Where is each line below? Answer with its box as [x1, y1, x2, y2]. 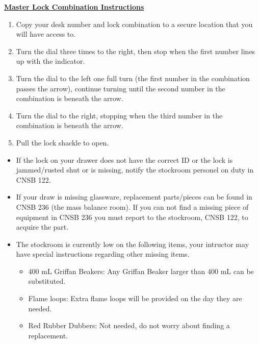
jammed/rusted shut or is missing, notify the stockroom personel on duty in [16, 164, 254, 175]
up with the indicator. [16, 56, 85, 66]
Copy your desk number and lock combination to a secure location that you [16, 18, 253, 29]
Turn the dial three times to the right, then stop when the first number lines [16, 45, 255, 56]
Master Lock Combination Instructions [4, 2, 144, 12]
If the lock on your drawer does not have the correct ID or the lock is [16, 154, 233, 165]
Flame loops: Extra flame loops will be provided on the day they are [28, 293, 242, 304]
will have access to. [16, 29, 76, 39]
